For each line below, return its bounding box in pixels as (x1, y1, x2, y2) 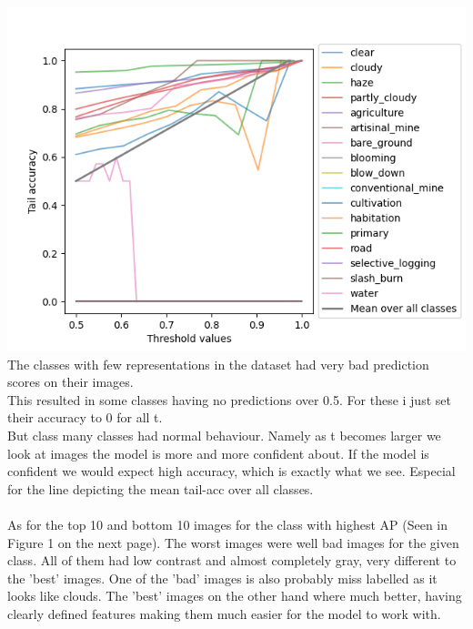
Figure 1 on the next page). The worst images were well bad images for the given (7, 533, 459, 552)
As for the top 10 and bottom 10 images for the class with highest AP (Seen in (7, 514, 448, 533)
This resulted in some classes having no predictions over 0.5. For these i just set (7, 390, 451, 409)
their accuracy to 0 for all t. (7, 408, 163, 427)
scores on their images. (7, 372, 134, 391)
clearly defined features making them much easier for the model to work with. (7, 604, 441, 623)
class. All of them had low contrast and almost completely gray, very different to (7, 551, 457, 570)
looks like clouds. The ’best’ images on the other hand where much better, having (7, 586, 462, 605)
